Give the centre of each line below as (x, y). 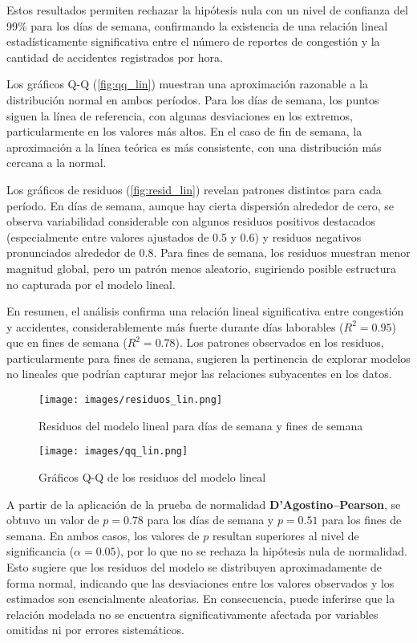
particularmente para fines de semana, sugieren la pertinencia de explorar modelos (208, 358)
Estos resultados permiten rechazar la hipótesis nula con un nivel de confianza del (207, 10)
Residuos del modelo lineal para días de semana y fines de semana (201, 425)
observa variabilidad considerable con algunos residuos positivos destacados (191, 221)
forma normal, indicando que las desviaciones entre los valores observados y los (200, 582)
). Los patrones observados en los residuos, (279, 342)
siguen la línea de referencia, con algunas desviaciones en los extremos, (180, 115)
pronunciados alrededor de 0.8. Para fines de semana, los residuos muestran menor (208, 252)
